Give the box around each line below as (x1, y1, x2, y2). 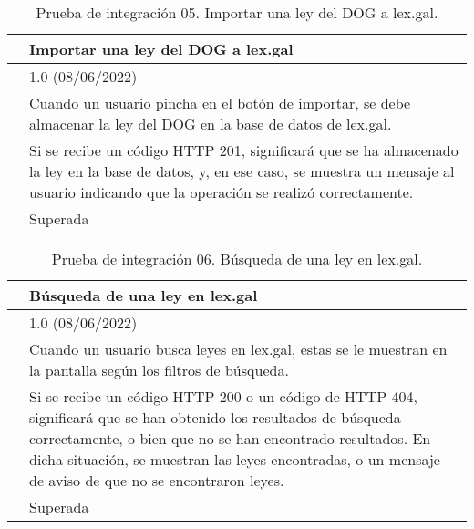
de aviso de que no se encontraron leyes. (29, 470, 284, 491)
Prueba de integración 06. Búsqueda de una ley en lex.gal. (51, 248, 423, 269)
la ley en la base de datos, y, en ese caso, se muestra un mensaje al (29, 161, 455, 182)
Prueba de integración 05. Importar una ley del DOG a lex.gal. (36, 2, 438, 23)
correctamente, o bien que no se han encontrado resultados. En (29, 428, 431, 449)
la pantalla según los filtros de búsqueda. (29, 359, 289, 380)
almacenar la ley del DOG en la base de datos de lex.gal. (29, 113, 392, 134)
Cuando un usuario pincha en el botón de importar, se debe (29, 92, 411, 113)
